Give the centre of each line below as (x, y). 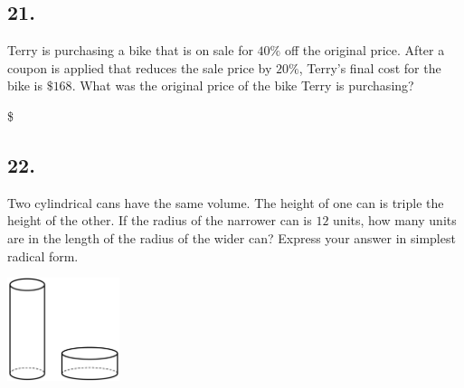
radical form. (43, 256)
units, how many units (395, 220)
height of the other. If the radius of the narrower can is (160, 220)
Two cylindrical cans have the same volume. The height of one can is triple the (226, 202)
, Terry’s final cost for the (370, 67)
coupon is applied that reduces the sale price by (140, 67)
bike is (25, 85)
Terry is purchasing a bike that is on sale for (130, 50)
